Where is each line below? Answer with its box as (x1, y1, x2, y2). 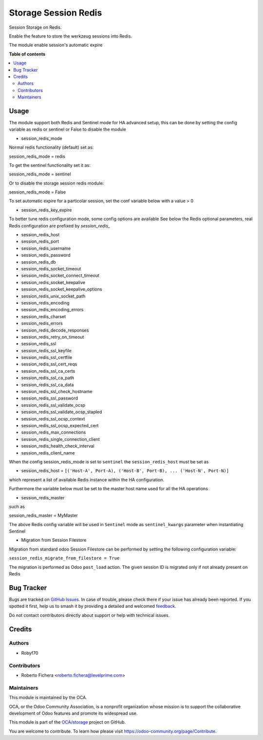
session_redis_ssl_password (21, 395, 78, 401)
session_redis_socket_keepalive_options (21, 286, 102, 292)
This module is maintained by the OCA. (9, 695, 87, 701)
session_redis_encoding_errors (21, 307, 84, 313)
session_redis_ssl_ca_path (21, 375, 75, 381)
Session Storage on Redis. (9, 24, 62, 30)
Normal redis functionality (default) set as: (9, 144, 94, 151)
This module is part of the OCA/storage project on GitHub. (9, 719, 126, 725)
